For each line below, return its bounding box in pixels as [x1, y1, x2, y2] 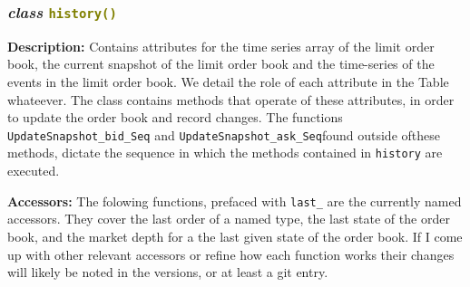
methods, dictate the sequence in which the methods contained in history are [7, 143, 443, 162]
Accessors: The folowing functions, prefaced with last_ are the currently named [7, 191, 462, 210]
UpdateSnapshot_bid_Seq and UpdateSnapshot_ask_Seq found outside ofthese [7, 125, 440, 144]
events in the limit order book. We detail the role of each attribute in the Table [7, 72, 449, 91]
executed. [7, 161, 60, 180]
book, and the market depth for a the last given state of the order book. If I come [7, 226, 463, 245]
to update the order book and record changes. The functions [7, 108, 343, 127]
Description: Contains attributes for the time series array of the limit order [7, 36, 435, 55]
